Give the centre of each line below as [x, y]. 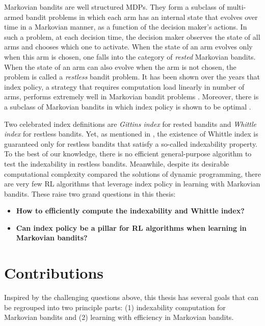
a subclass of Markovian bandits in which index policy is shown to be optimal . [128, 106]
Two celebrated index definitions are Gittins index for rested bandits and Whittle [130, 124]
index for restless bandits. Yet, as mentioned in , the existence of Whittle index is [131, 134]
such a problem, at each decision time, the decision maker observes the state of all [132, 36]
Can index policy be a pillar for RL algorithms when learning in [131, 227]
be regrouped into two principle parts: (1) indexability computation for [115, 307]
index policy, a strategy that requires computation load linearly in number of [124, 86]
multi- [236, 7]
